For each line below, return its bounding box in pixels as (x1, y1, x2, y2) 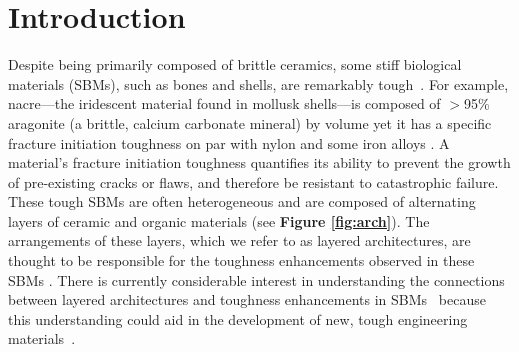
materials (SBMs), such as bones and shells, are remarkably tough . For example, (8, 73, 509, 94)
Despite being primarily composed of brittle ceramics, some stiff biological (8, 54, 462, 75)
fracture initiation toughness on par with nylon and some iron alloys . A (8, 132, 450, 153)
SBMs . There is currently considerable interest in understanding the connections (8, 269, 505, 290)
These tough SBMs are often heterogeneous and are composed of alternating (8, 191, 476, 212)
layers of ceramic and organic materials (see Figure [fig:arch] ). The (8, 210, 430, 231)
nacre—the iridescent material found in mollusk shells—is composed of (8, 93, 441, 114)
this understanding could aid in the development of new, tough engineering (8, 308, 468, 329)
